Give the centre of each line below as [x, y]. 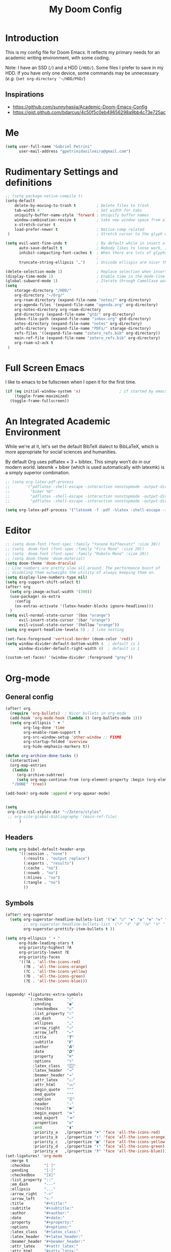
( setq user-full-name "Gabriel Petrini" [49, 147]
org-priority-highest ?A [45, 948]
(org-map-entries [28, 765]
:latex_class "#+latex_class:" [45, 1232]
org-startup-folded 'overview [55, 742]
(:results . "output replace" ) [57, 859]
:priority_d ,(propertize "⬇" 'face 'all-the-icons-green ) [99, 1147]
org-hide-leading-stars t [46, 943]
